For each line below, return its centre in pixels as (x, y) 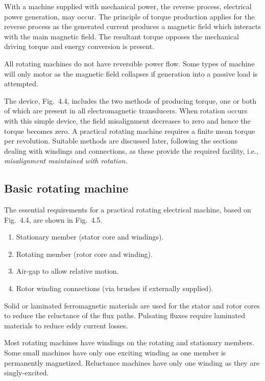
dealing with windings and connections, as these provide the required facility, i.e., (131, 150)
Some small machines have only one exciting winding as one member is (115, 353)
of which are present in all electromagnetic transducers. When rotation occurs (126, 111)
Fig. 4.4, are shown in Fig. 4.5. (53, 219)
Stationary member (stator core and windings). (90, 237)
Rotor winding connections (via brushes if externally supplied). (115, 288)
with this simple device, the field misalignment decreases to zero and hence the (127, 120)
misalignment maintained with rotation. (66, 161)
